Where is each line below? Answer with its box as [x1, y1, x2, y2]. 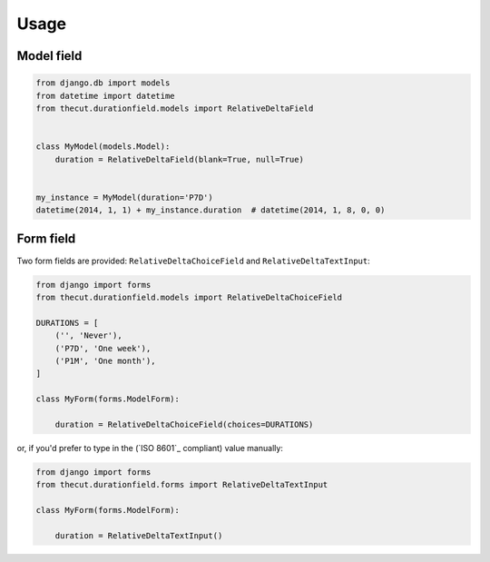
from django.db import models [35, 78, 171, 88]
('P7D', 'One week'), [54, 343, 152, 353]
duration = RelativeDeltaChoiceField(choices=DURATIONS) [54, 419, 314, 429]
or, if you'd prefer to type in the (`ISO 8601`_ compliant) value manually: [16, 442, 283, 453]
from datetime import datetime [35, 91, 176, 101]
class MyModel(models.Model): [35, 142, 171, 152]
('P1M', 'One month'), [54, 355, 156, 366]
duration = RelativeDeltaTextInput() [54, 530, 223, 540]
